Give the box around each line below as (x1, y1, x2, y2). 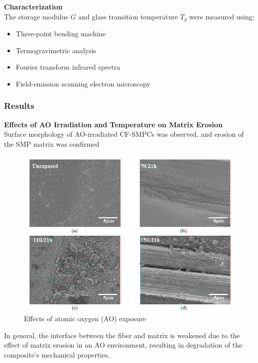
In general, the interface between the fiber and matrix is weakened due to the (4, 330, 240, 340)
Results (4, 99, 34, 112)
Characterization (4, 1, 63, 11)
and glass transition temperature (78, 11, 178, 21)
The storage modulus (4, 11, 68, 21)
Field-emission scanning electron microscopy (15, 78, 150, 89)
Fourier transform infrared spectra (15, 62, 121, 72)
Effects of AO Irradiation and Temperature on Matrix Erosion (4, 119, 223, 129)
